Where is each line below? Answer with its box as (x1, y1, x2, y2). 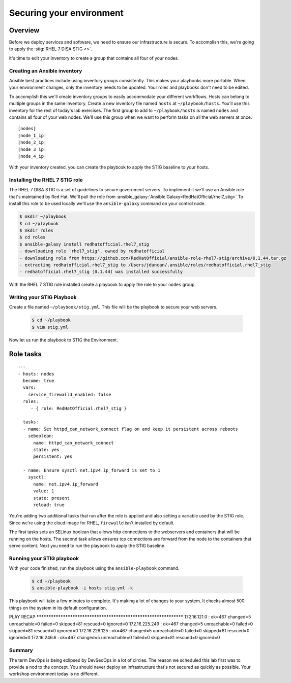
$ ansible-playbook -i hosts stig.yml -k (31, 585, 133, 591)
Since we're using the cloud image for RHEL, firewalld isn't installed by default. (9, 520, 175, 526)
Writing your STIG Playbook (9, 294, 77, 301)
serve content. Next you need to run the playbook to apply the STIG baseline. (9, 543, 166, 548)
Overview (9, 26, 40, 34)
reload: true (33, 502, 65, 508)
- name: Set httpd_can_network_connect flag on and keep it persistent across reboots (23, 426, 238, 432)
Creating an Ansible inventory (9, 67, 82, 74)
